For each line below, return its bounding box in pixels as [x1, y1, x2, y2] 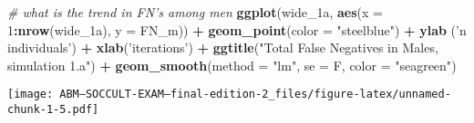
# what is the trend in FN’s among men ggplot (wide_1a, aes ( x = [7, 3, 383, 21]
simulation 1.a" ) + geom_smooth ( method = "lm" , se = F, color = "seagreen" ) [7, 55, 457, 74]
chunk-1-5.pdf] [7, 103, 99, 117]
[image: [7, 88, 54, 101]
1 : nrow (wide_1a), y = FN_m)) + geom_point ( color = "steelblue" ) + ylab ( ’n [7, 20, 467, 39]
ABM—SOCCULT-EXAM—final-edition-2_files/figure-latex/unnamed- [59, 88, 451, 101]
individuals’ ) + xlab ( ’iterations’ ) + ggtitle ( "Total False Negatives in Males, [7, 38, 438, 57]
